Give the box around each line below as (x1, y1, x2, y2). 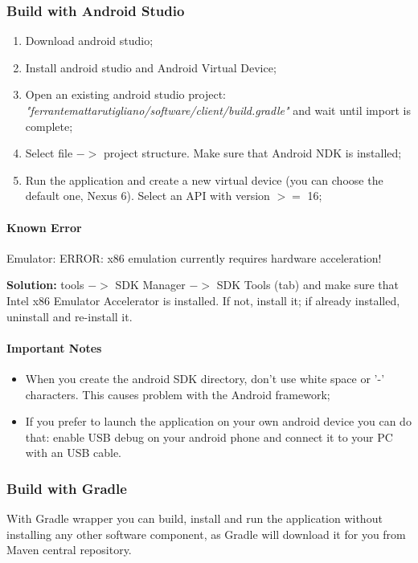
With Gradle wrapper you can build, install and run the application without (6, 510, 383, 527)
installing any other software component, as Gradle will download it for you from (6, 525, 406, 542)
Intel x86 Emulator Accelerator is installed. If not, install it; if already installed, (6, 292, 400, 308)
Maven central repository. (6, 541, 132, 558)
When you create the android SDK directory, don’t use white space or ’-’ (25, 369, 385, 386)
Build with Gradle (6, 478, 127, 498)
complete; (25, 117, 73, 134)
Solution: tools (6, 276, 84, 293)
